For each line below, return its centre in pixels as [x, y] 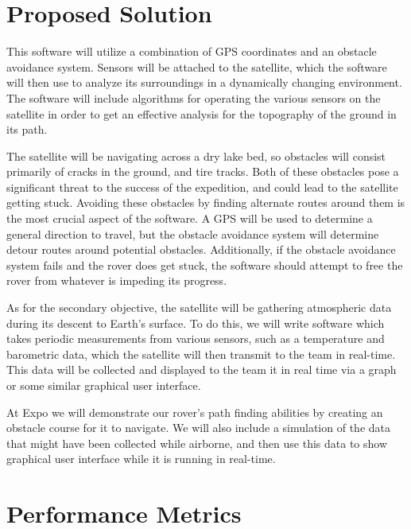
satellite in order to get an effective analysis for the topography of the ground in [202, 113]
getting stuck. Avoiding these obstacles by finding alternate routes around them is [206, 202]
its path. [27, 129]
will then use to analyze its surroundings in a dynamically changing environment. [204, 82]
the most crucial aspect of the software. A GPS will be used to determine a [190, 218]
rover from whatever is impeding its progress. [117, 280]
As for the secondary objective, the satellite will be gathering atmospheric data [199, 307]
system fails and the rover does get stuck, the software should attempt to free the [205, 264]
